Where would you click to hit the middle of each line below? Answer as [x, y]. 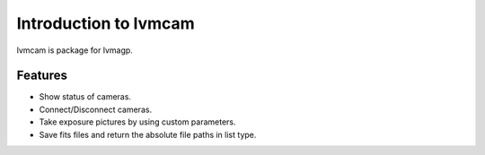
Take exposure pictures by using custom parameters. [138, 122]
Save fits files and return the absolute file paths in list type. [148, 134]
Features [42, 76]
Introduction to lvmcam [106, 23]
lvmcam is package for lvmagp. [75, 50]
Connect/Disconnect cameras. [96, 109]
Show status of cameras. [85, 97]
